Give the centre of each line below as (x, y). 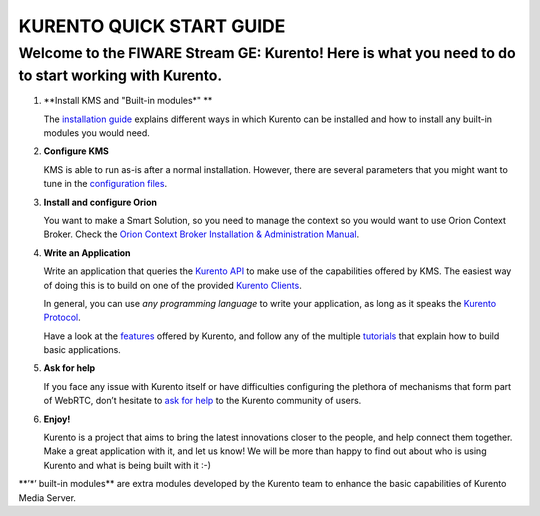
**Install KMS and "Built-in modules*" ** (128, 101)
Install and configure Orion (100, 202)
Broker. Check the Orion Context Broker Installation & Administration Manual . (201, 234)
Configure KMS (76, 151)
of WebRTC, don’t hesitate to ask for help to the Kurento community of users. (202, 401)
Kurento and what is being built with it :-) (127, 465)
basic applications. (82, 350)
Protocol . (62, 317)
